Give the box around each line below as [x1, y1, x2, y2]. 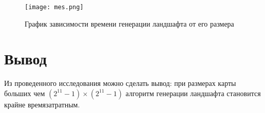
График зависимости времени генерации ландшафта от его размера [25, 18, 234, 29]
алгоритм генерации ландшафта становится [125, 87, 261, 98]
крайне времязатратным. [4, 99, 80, 109]
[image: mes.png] [25, 4, 84, 11]
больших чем [4, 87, 45, 98]
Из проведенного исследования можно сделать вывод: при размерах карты [4, 78, 236, 88]
